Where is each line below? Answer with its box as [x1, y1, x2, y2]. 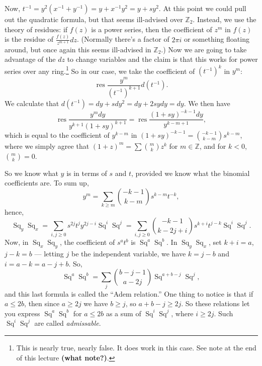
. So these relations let [181, 298, 250, 309]
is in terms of [66, 167, 107, 178]
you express [5, 308, 40, 318]
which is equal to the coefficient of [5, 129, 110, 140]
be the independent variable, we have [71, 248, 186, 259]
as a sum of [106, 308, 141, 318]
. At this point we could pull [158, 3, 246, 13]
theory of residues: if [5, 24, 68, 34]
